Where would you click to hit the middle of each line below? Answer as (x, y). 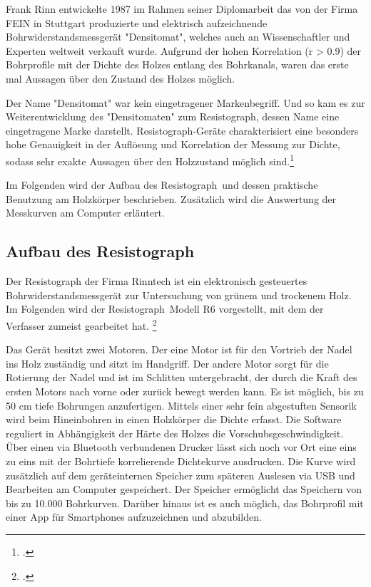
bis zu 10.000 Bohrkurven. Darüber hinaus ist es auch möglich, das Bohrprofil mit (185, 503)
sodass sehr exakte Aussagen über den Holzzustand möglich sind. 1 (150, 160)
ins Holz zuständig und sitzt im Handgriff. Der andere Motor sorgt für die (167, 363)
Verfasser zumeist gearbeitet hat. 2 (81, 324)
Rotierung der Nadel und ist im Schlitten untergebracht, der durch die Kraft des (182, 377)
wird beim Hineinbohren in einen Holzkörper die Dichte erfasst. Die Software (174, 419)
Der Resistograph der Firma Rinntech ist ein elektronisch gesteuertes (157, 281)
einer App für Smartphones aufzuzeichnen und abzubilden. (134, 517)
